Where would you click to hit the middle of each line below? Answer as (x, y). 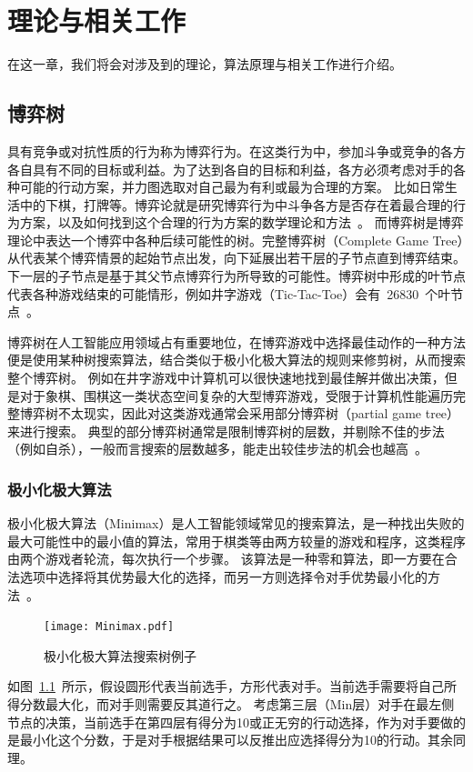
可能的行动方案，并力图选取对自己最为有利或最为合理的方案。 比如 (219, 187)
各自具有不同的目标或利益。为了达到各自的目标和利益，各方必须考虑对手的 (230, 169)
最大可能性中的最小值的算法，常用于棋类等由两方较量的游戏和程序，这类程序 (236, 541)
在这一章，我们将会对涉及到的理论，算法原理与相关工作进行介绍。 (205, 64)
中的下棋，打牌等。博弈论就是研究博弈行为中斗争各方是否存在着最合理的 (236, 204)
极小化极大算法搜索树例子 (120, 655)
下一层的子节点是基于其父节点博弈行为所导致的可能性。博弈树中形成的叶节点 (236, 276)
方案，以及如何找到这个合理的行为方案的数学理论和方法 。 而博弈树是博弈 (242, 222)
